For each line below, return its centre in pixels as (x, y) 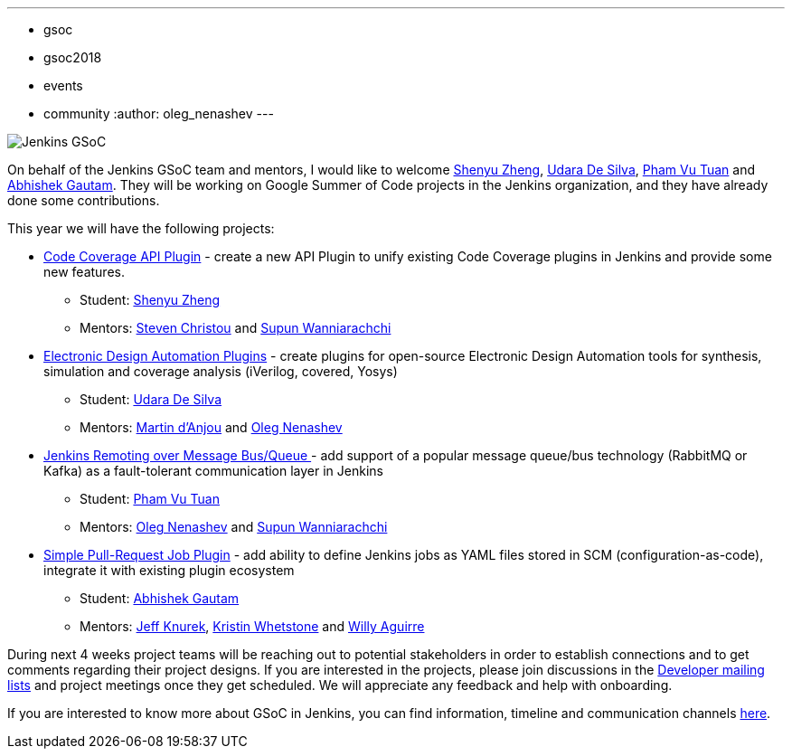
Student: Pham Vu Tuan (150, 499)
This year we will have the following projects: (141, 228)
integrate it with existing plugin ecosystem (169, 570)
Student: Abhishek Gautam (160, 598)
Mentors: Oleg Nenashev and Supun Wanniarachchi (234, 527)
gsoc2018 (73, 57)
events (63, 85)
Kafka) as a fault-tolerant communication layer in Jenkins (213, 471)
